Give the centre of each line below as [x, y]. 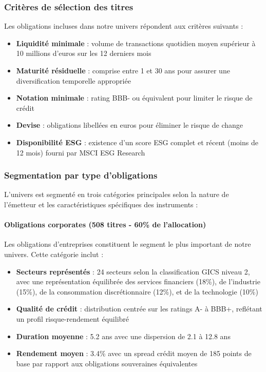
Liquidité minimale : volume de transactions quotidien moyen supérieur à [136, 43]
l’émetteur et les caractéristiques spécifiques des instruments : [101, 204]
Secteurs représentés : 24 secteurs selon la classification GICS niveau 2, [133, 271]
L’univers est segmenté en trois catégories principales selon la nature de [117, 194]
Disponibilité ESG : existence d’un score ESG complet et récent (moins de [137, 142]
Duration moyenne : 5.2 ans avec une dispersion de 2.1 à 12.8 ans [123, 336]
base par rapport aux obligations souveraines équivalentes [107, 363]
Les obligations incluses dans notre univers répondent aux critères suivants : [124, 26]
